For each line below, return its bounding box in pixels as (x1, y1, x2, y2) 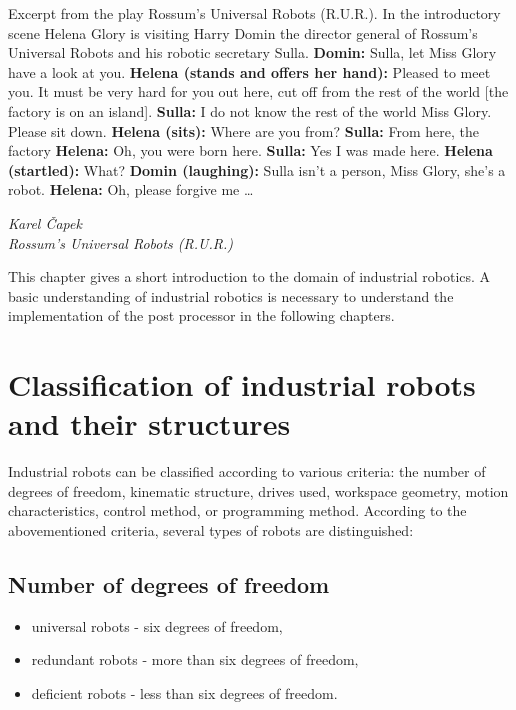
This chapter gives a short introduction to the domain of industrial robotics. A (8, 266, 491, 287)
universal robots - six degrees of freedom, (31, 615, 283, 636)
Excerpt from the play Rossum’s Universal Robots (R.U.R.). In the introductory (8, 3, 501, 23)
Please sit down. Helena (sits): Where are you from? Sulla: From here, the (8, 120, 479, 141)
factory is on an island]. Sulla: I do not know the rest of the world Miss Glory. (8, 100, 492, 121)
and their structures (8, 403, 291, 444)
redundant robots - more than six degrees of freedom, (31, 649, 359, 670)
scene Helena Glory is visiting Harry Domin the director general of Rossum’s (8, 22, 478, 43)
